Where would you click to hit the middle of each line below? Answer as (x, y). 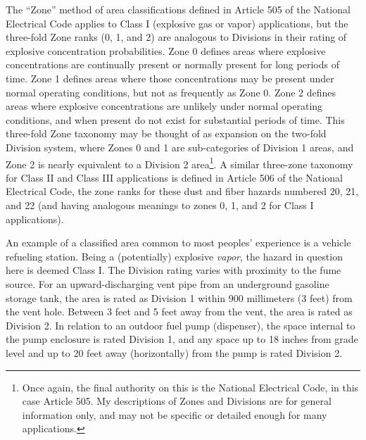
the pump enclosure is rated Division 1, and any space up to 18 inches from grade (182, 339)
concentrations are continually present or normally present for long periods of (172, 64)
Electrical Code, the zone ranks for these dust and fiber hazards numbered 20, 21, (182, 191)
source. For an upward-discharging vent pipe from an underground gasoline (168, 283)
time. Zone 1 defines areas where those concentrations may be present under (170, 78)
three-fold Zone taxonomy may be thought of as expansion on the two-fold (166, 133)
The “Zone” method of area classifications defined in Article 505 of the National (178, 9)
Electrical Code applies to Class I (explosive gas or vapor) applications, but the (177, 23)
